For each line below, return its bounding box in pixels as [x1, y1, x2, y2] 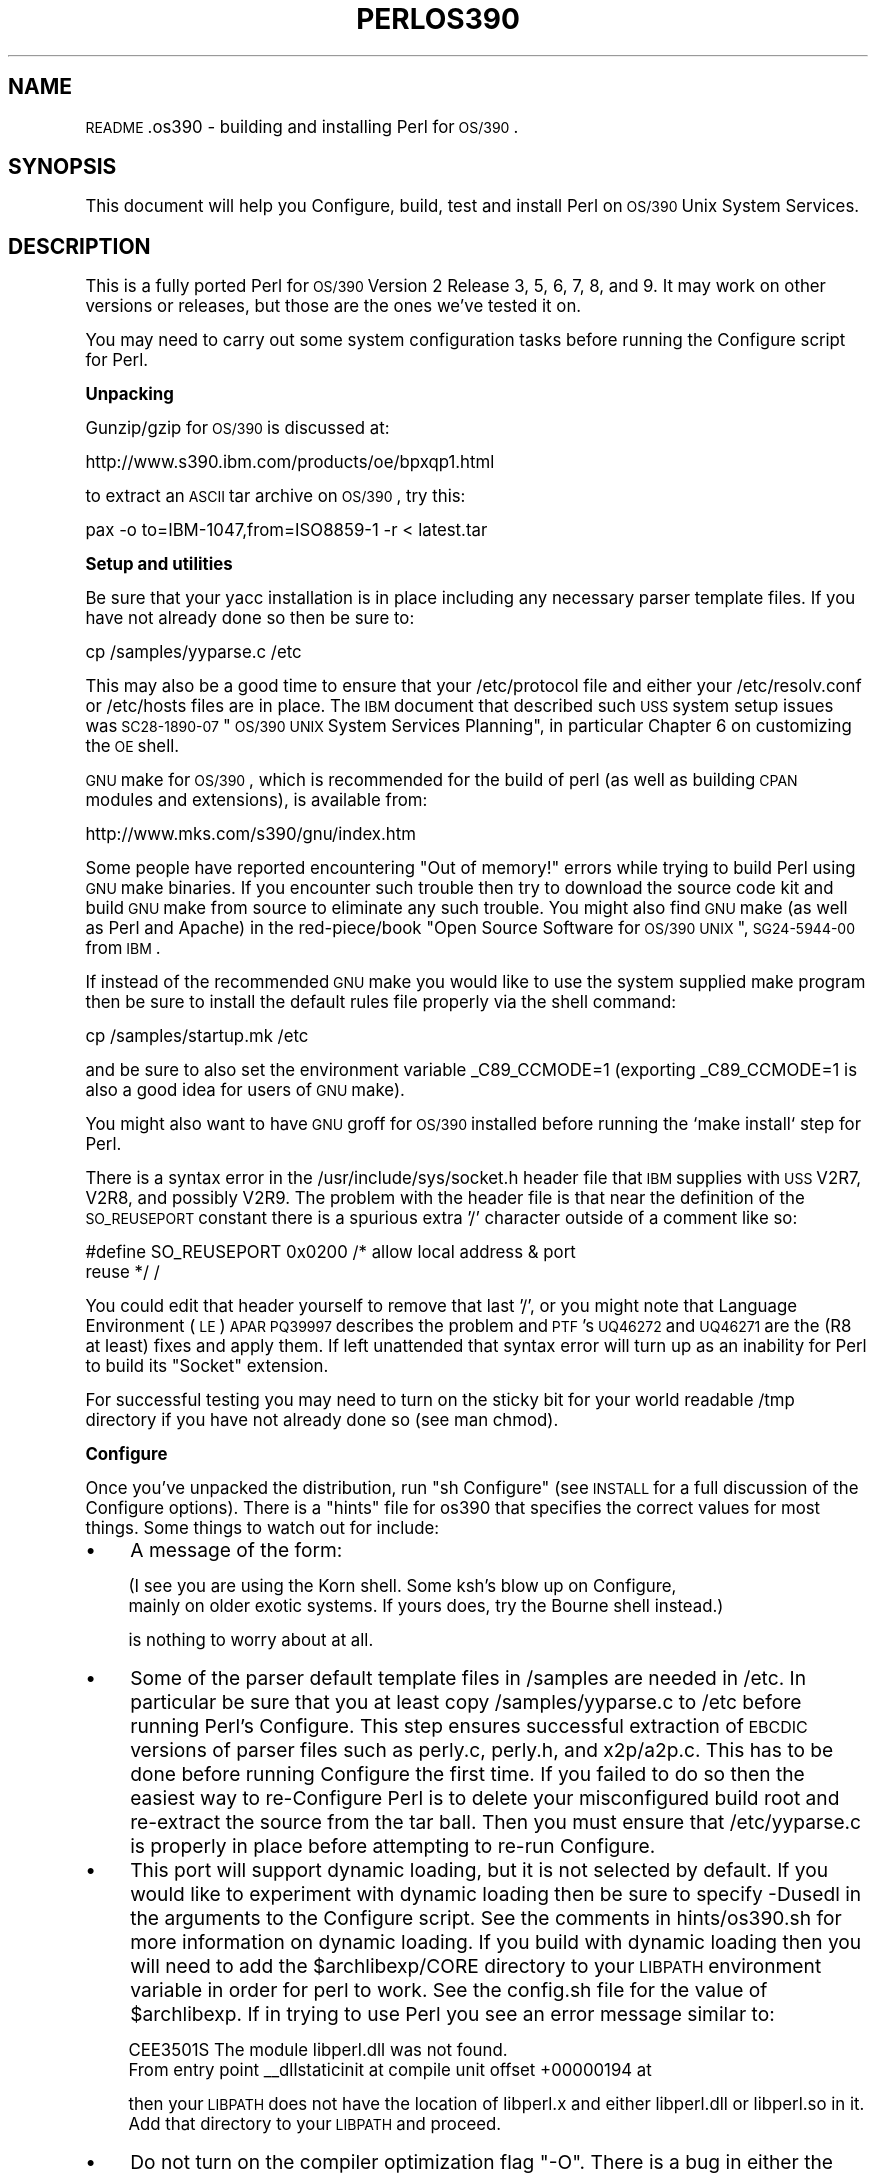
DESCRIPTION [8, 233, 151, 259]
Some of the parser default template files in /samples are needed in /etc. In [130, 1666, 807, 1691]
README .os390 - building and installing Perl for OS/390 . [85, 116, 519, 137]
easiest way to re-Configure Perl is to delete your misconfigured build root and [130, 1786, 840, 1811]
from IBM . [85, 938, 161, 959]
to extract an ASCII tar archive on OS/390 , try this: [85, 486, 466, 507]
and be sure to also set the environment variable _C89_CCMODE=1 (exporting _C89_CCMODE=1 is [85, 1060, 858, 1081]
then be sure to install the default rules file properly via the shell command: [85, 992, 677, 1013]
